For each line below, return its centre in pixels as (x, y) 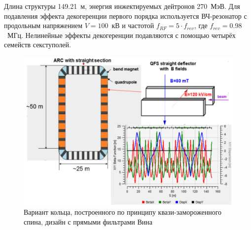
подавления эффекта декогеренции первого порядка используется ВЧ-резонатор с (125, 16)
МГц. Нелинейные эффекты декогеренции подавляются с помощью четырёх (121, 35)
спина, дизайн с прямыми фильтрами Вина (88, 221)
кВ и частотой (133, 25)
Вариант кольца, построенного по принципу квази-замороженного (123, 212)
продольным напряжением (43, 25)
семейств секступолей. (37, 45)
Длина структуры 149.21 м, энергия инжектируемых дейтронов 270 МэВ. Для (122, 6)
